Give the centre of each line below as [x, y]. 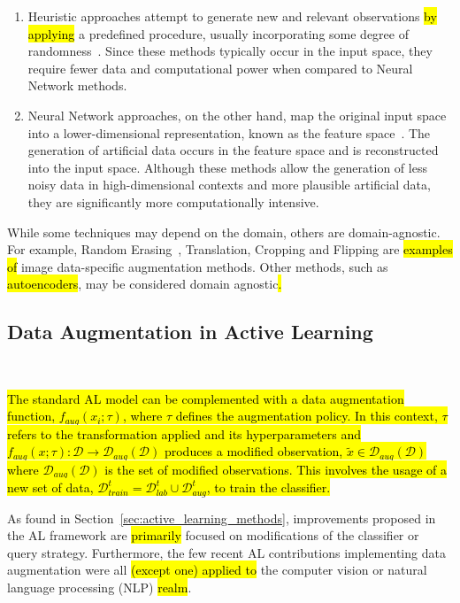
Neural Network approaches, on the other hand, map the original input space [237, 115]
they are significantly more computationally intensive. [173, 201]
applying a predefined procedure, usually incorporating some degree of [218, 33]
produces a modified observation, [253, 451]
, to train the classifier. [268, 487]
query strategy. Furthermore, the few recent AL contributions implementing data [226, 552]
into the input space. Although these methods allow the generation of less [227, 167]
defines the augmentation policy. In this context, [307, 416]
